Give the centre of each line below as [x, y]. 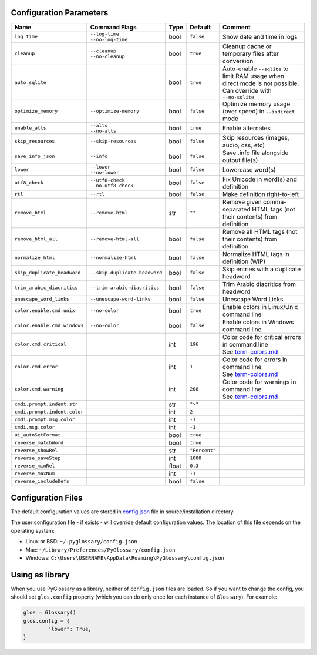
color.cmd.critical [41, 345]
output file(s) [240, 160]
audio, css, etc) [244, 145]
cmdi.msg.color [35, 427]
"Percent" [203, 450]
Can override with [247, 90]
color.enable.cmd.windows [49, 326]
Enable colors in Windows [258, 322]
